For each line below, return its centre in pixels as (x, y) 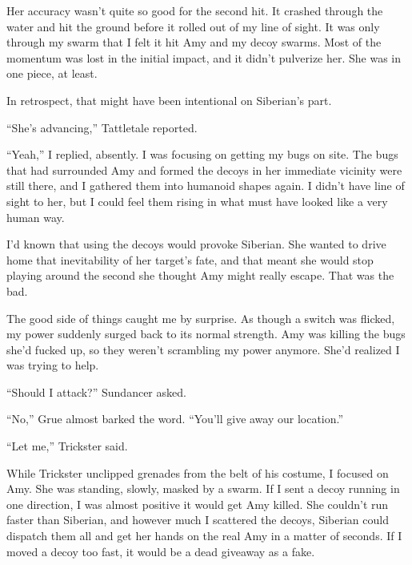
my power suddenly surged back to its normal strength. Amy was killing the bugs (206, 334)
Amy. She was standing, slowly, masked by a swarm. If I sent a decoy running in (203, 488)
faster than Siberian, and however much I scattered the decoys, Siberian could (198, 520)
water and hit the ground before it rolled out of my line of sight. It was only (193, 26)
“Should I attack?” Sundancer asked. (96, 391)
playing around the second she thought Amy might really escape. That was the (200, 275)
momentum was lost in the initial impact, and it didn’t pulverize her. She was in (204, 57)
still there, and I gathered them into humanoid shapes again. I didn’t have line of (206, 186)
